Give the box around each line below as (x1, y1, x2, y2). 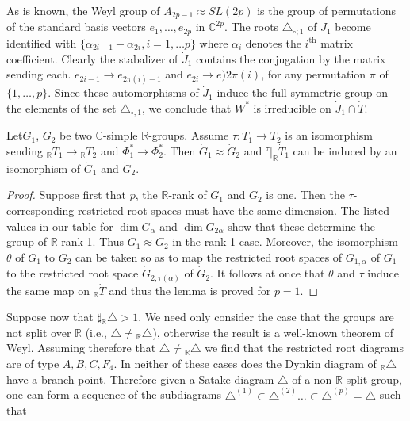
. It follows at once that (210, 265, 325, 281)
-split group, (343, 370, 402, 387)
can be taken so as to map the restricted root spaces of (75, 248, 343, 265)
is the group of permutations (257, 2, 397, 18)
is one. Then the (266, 186, 345, 203)
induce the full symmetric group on (216, 84, 389, 101)
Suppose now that (6, 308, 94, 325)
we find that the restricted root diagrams (205, 339, 404, 356)
